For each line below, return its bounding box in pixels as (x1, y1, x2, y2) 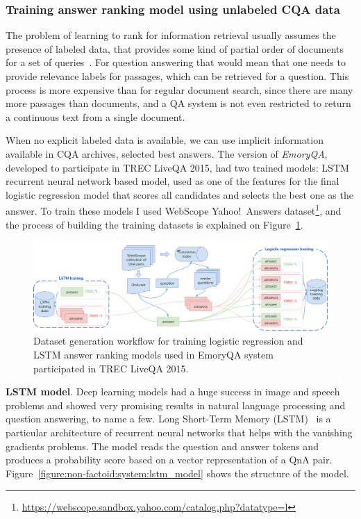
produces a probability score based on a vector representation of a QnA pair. (6, 452, 333, 467)
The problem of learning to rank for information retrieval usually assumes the (6, 28, 336, 42)
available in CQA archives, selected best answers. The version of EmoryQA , (6, 146, 328, 160)
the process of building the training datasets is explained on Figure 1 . (6, 217, 303, 231)
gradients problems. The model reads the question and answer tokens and (6, 438, 319, 453)
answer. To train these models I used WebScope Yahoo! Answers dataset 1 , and (6, 201, 342, 217)
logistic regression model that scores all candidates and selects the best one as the (6, 187, 353, 201)
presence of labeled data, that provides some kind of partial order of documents (6, 41, 344, 56)
